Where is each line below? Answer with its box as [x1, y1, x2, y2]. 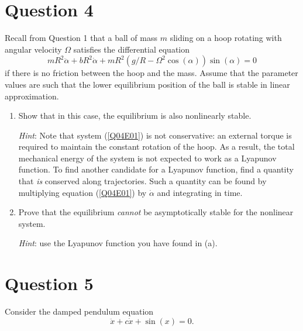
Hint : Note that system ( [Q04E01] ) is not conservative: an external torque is [18, 129, 292, 141]
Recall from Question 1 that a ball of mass [5, 32, 158, 44]
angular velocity [5, 43, 62, 55]
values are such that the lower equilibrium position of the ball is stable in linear [5, 78, 290, 90]
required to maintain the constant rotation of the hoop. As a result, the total [18, 140, 295, 153]
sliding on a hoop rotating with [170, 32, 282, 44]
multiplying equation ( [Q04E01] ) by [18, 186, 147, 198]
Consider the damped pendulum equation [5, 305, 154, 318]
